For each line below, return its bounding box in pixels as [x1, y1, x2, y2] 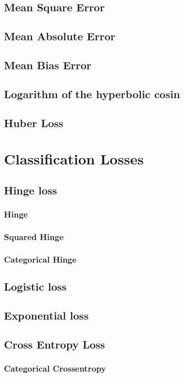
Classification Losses [4, 149, 144, 169]
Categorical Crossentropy [4, 362, 106, 374]
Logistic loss [4, 278, 67, 294]
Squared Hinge [4, 230, 64, 242]
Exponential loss [4, 307, 89, 323]
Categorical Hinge [4, 253, 77, 265]
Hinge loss [4, 182, 57, 197]
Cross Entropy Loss [4, 336, 105, 351]
